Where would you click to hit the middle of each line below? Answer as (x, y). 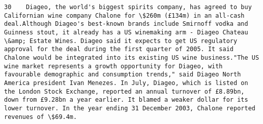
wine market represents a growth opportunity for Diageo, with (113, 66)
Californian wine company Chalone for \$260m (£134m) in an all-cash (124, 15)
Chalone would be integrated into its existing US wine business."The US (132, 57)
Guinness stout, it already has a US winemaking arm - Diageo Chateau (126, 32)
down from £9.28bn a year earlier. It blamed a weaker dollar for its (126, 100)
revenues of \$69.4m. (41, 117)
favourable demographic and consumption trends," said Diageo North (123, 75)
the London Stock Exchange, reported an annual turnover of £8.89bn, (124, 91)
